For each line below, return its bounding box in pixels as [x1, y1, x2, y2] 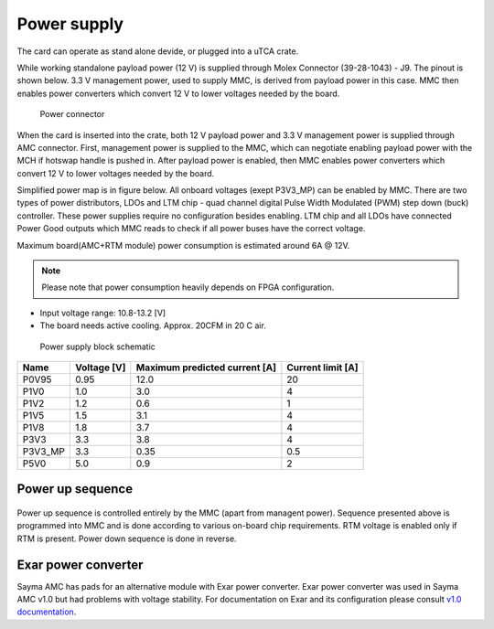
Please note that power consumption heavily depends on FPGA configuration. [41, 282, 335, 293]
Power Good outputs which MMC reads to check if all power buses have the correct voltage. [16, 223, 366, 234]
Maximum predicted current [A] [135, 361, 276, 374]
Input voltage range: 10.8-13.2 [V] [39, 307, 166, 318]
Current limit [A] [286, 361, 359, 374]
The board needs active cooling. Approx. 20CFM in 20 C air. [39, 320, 267, 331]
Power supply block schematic [39, 341, 156, 352]
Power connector [39, 109, 105, 120]
